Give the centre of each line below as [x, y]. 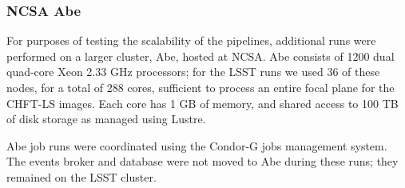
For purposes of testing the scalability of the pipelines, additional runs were [191, 40]
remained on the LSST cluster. [81, 176]
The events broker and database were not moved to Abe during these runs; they [202, 161]
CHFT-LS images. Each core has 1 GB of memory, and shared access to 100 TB [202, 103]
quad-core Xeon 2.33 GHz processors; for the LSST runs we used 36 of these [193, 72]
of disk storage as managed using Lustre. [106, 119]
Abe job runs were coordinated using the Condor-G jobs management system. [197, 145]
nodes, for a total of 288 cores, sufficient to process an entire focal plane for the [201, 87]
